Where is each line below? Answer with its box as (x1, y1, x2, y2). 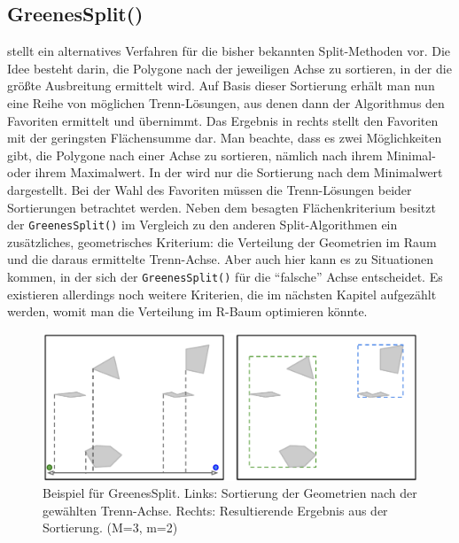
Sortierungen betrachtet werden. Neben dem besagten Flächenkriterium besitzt (7, 198, 436, 216)
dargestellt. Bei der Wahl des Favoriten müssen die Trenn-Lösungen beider (7, 180, 412, 198)
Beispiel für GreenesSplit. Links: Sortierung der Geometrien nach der (43, 484, 417, 502)
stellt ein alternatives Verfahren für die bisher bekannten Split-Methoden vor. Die (7, 42, 451, 60)
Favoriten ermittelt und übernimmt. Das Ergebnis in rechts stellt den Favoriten (7, 111, 439, 129)
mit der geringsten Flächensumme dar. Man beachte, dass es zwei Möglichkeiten (7, 128, 442, 147)
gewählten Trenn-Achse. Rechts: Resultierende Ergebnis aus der (43, 500, 388, 519)
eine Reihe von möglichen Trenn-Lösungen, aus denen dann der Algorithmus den (7, 93, 445, 112)
